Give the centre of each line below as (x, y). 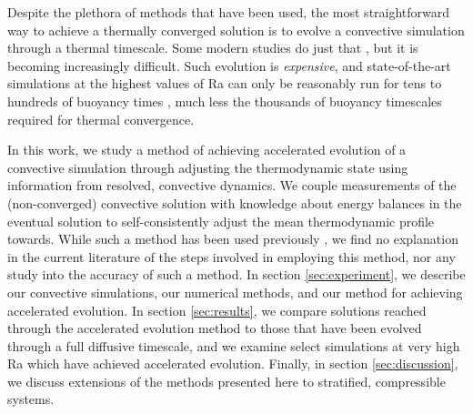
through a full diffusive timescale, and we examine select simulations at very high (234, 345)
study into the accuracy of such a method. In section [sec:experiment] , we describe (236, 274)
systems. (31, 399)
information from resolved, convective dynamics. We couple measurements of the (232, 185)
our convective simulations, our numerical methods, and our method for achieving (235, 292)
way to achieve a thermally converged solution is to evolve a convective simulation (236, 30)
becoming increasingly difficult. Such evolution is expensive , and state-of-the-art (229, 65)
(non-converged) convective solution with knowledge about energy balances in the (235, 202)
